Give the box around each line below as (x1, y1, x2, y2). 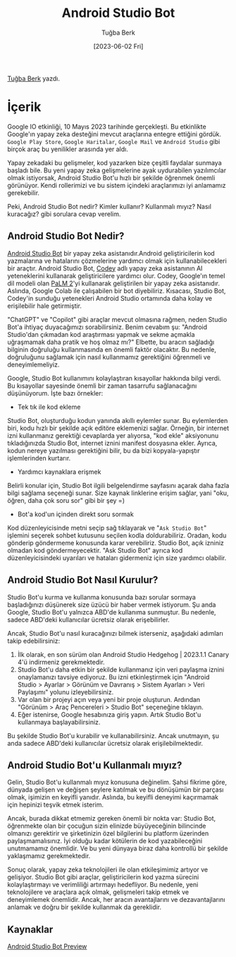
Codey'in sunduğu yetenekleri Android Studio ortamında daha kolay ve (7, 294, 213, 302)
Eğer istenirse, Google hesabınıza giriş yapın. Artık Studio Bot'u (17, 710, 201, 718)
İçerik (7, 99, 42, 115)
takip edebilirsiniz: (7, 636, 61, 645)
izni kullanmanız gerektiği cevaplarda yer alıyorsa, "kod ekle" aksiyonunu (7, 431, 219, 439)
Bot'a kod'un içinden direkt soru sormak (17, 510, 134, 518)
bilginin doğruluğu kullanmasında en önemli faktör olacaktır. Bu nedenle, (7, 345, 216, 354)
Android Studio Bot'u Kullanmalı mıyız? (7, 759, 182, 771)
